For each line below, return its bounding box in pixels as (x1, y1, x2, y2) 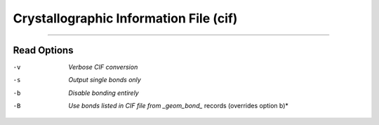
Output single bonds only (68, 76, 142, 84)
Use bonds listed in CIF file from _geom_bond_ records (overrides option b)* (68, 102, 289, 110)
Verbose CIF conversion (68, 63, 138, 72)
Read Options (13, 44, 74, 56)
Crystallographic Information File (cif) (13, 11, 238, 26)
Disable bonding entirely (68, 88, 140, 97)
